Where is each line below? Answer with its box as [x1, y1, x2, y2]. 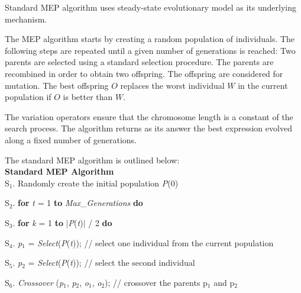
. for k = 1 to [12, 216, 64, 228]
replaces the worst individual [120, 79, 225, 91]
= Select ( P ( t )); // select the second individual [28, 256, 195, 269]
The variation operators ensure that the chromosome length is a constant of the [5, 110, 293, 123]
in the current [238, 79, 288, 91]
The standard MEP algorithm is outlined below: [5, 153, 180, 166]
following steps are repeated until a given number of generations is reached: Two [5, 44, 296, 56]
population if [5, 91, 51, 103]
